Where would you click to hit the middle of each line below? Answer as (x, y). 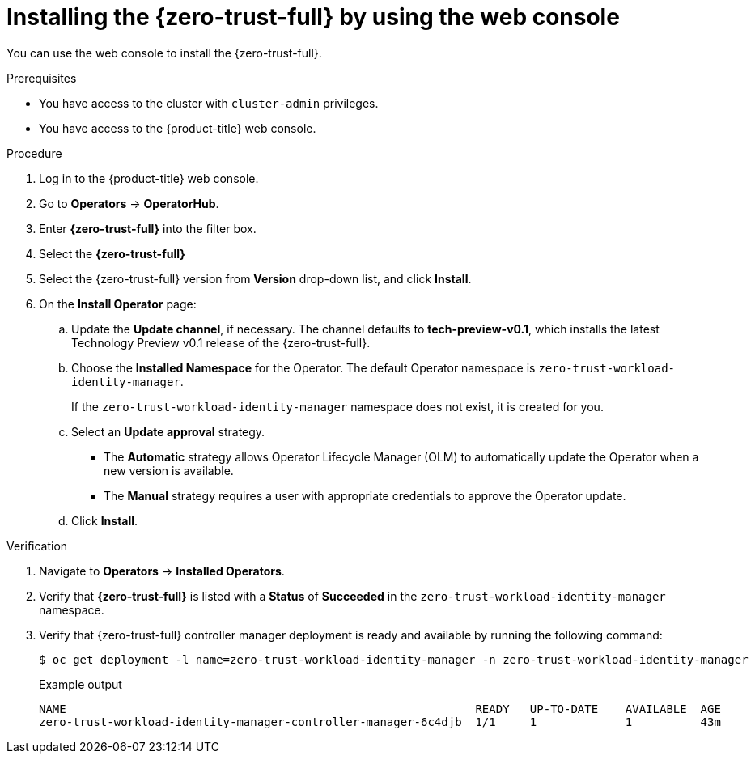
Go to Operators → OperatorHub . (129, 203)
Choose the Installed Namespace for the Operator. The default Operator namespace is (303, 367)
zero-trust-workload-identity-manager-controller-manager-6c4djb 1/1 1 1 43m (380, 722)
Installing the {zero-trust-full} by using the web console (313, 17)
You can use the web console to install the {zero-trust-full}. (164, 53)
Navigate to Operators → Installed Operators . (162, 571)
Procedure (34, 153)
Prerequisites (42, 78)
